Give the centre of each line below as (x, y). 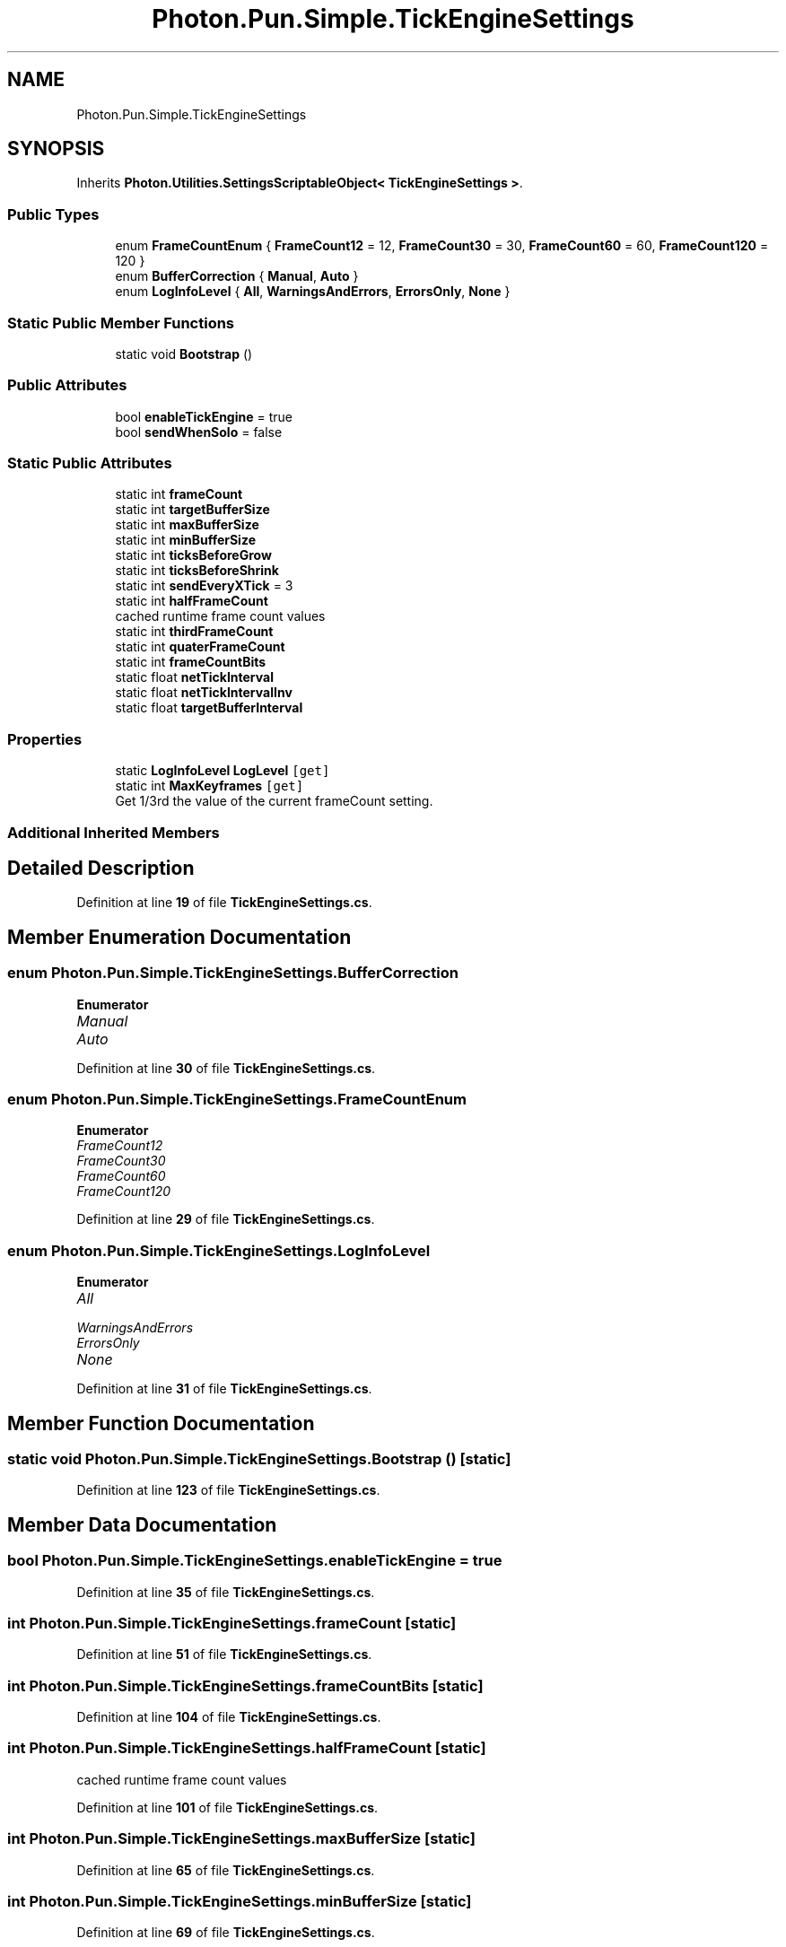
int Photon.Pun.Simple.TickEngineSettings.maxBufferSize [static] (241, 1839)
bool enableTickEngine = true (204, 416)
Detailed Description (101, 868)
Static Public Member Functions (121, 323)
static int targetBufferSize (192, 510)
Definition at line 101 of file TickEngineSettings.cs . (227, 1807)
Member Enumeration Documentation (179, 937)
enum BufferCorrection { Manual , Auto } (237, 276)
